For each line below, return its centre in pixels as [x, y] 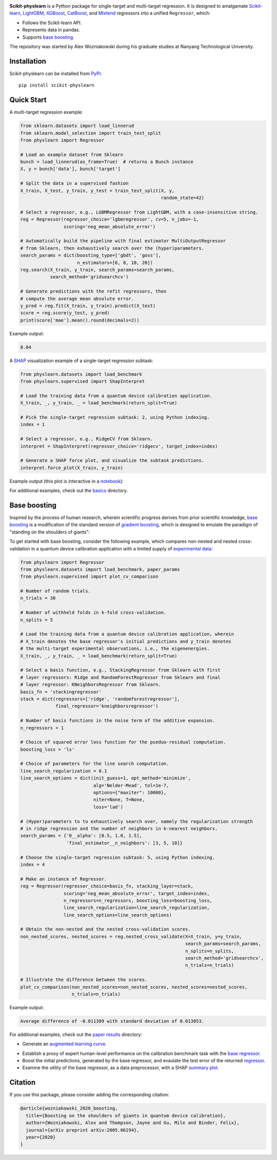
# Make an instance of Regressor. [64, 879]
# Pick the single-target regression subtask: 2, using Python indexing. [115, 417]
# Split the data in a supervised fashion [74, 183]
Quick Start [28, 100]
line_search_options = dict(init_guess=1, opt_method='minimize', [105, 778]
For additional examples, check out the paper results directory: [76, 1034]
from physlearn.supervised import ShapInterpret [83, 381]
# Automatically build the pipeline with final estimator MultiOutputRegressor [123, 241]
